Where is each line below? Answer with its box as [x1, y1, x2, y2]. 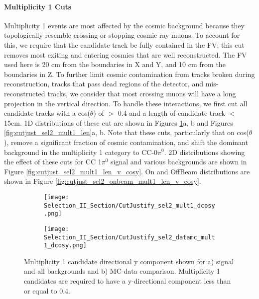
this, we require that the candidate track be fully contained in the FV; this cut [4, 39, 245, 50]
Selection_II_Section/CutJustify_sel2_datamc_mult [44, 233, 215, 241]
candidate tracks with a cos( [4, 108, 90, 118]
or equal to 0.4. [24, 285, 70, 296]
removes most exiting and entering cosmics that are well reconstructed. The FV [4, 49, 247, 60]
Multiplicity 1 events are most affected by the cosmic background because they [4, 20, 245, 30]
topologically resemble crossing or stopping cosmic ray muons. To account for [4, 30, 240, 40]
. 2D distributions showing [164, 147, 245, 157]
